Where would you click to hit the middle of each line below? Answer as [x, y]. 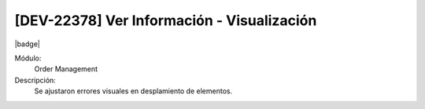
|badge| [28, 44]
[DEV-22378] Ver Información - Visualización [166, 20]
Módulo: [28, 58]
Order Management [66, 69]
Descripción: [35, 80]
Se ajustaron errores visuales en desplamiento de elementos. [133, 91]
